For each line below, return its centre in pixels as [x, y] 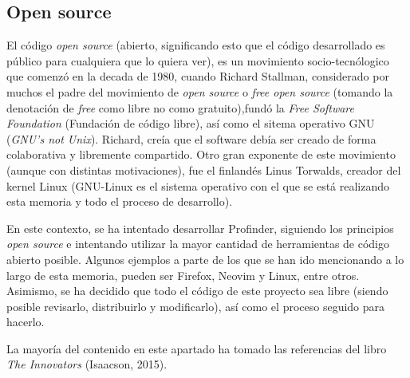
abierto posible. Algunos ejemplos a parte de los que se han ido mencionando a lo [205, 259]
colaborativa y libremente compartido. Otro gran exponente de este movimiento [201, 154]
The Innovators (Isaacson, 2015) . [87, 364]
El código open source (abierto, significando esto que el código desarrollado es [196, 45]
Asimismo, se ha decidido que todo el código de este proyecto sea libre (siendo [197, 291]
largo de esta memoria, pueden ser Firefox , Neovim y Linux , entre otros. [183, 275]
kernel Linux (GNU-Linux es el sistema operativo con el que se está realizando [198, 185]
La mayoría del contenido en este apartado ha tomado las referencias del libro [197, 348]
